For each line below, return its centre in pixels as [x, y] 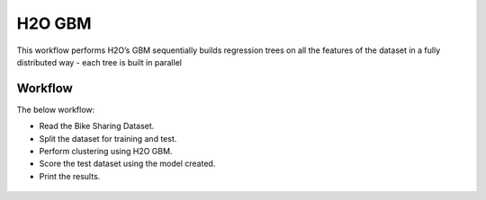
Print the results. [70, 176]
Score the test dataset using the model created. [127, 164]
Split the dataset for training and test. [108, 138]
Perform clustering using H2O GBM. [106, 152]
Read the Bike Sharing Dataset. [97, 126]
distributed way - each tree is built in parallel [99, 62]
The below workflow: [56, 109]
